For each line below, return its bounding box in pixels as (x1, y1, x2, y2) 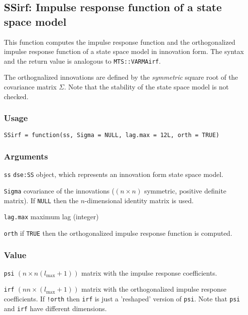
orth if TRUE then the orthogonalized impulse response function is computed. (4, 227, 232, 238)
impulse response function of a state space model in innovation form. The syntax (4, 46, 244, 56)
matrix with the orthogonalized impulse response (81, 284, 227, 294)
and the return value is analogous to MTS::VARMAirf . (4, 55, 161, 66)
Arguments (4, 150, 48, 162)
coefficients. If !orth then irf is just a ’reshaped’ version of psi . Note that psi (4, 294, 240, 304)
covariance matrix (4, 82, 57, 92)
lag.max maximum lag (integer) (4, 211, 99, 222)
